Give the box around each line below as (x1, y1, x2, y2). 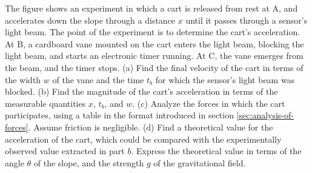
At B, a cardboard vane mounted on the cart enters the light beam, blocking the (5, 37, 304, 50)
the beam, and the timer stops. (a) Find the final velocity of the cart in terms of (5, 61, 304, 73)
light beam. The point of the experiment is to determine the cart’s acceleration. (5, 25, 300, 38)
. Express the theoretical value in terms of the (131, 144, 302, 157)
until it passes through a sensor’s (185, 13, 308, 26)
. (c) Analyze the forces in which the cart (132, 97, 285, 109)
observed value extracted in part (5, 144, 125, 157)
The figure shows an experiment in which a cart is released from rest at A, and (5, 2, 298, 14)
